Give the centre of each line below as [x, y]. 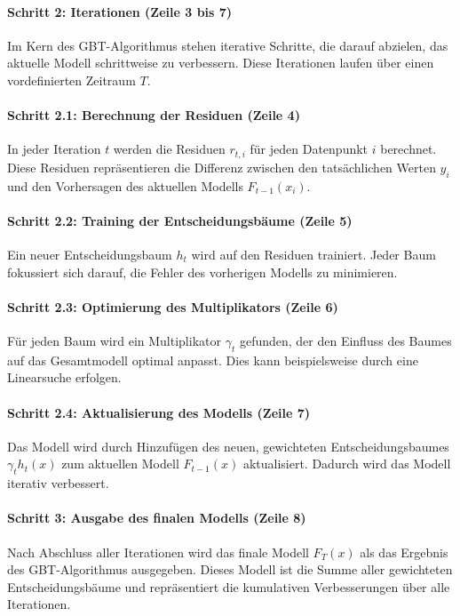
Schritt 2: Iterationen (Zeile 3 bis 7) [120, 11]
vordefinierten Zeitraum [71, 80]
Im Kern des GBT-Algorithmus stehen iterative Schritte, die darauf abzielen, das [228, 45]
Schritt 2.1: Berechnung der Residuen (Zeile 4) [154, 115]
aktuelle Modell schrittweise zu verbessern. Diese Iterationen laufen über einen [221, 63]
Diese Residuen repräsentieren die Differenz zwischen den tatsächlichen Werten [222, 167]
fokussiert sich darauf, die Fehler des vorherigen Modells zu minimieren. [202, 272]
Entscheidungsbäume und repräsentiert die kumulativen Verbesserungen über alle [229, 586]
